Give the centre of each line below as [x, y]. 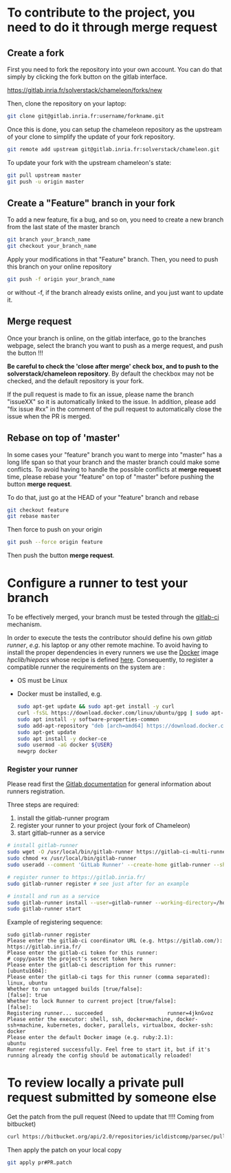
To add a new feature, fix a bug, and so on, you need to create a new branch [115, 220]
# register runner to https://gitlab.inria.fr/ [77, 877]
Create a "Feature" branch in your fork [91, 203]
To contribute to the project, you [101, 13]
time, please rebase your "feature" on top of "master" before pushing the [111, 476]
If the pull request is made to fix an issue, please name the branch [100, 394]
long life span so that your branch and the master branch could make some [113, 462]
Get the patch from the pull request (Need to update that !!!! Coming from [111, 1117]
